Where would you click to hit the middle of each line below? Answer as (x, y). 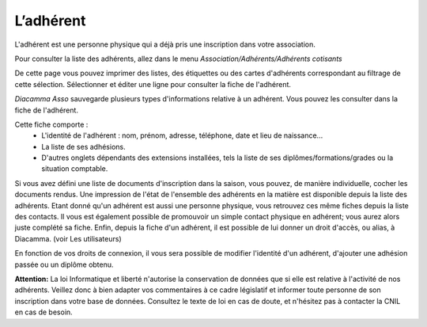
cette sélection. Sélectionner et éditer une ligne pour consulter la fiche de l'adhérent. (153, 84)
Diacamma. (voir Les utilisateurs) (68, 238)
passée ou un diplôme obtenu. (64, 264)
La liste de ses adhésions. (83, 146)
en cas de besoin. (43, 312)
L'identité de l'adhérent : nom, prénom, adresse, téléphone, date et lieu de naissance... (182, 135)
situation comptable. (75, 169)
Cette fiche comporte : (51, 124)
